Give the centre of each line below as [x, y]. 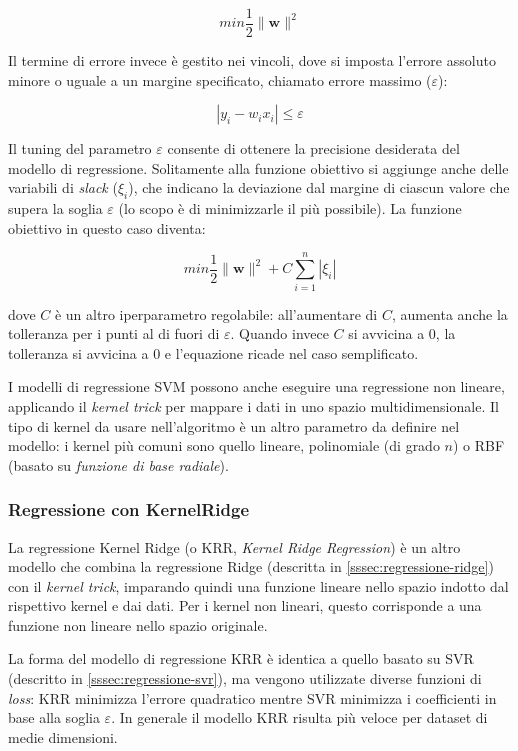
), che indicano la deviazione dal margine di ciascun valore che [319, 187]
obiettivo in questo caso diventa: [107, 227]
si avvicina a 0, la [402, 333]
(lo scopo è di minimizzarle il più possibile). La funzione [290, 208]
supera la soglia [55, 208]
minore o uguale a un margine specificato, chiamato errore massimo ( [220, 79]
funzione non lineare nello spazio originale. [138, 624]
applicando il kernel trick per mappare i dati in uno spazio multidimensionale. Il [253, 405]
